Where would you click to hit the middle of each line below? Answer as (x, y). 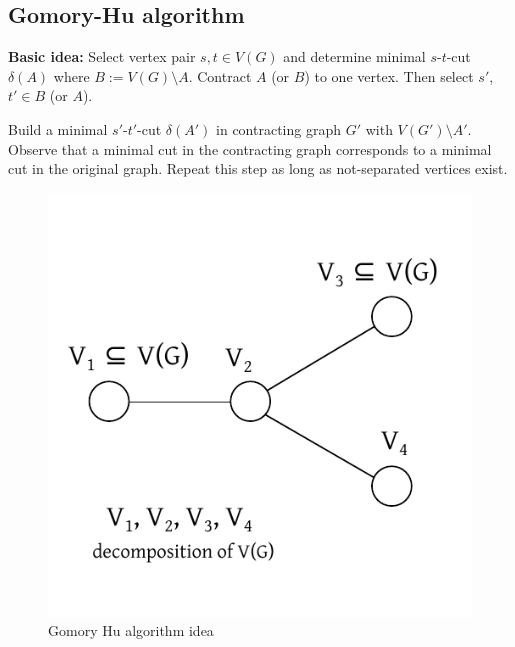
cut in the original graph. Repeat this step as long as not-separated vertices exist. (258, 168)
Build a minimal (58, 128)
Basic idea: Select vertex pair (102, 56)
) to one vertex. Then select (389, 75)
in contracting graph (279, 128)
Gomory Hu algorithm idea (131, 630)
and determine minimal (354, 56)
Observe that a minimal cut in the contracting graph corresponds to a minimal (250, 148)
